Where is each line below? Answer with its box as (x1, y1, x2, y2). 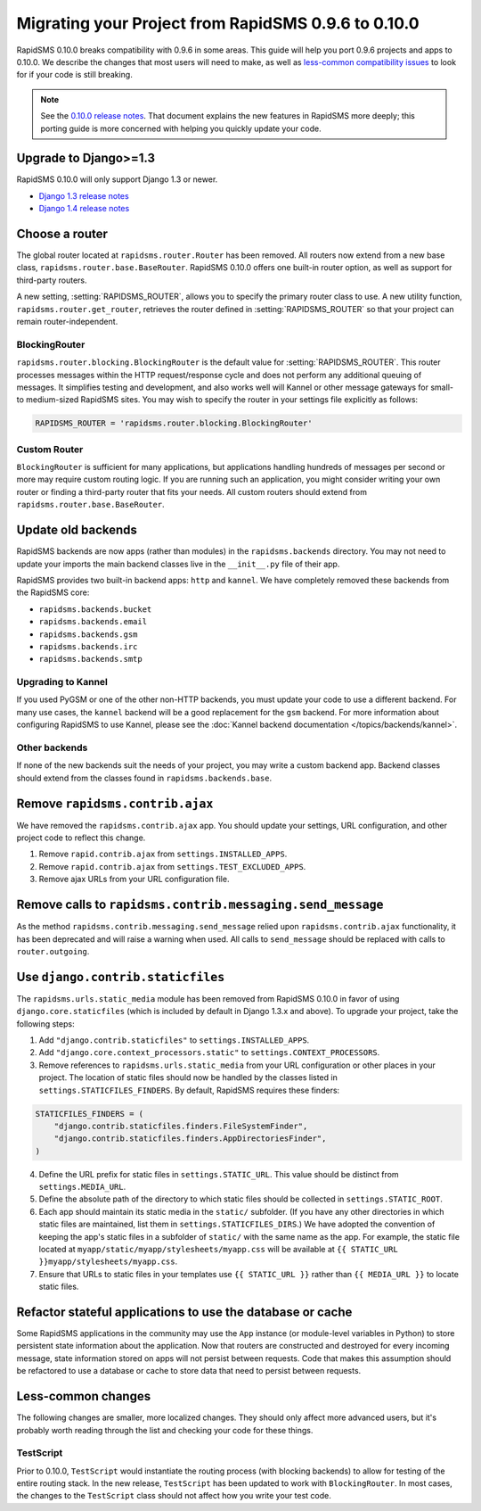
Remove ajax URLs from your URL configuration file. (38, 874, 230, 885)
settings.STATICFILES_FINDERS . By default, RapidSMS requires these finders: (38, 1085, 340, 1095)
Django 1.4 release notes (38, 203, 130, 214)
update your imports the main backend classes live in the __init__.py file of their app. (16, 558, 340, 569)
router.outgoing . (16, 945, 90, 956)
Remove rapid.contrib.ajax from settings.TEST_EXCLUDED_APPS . (38, 861, 306, 871)
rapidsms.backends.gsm (38, 629, 138, 640)
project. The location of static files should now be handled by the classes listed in (38, 1072, 338, 1083)
